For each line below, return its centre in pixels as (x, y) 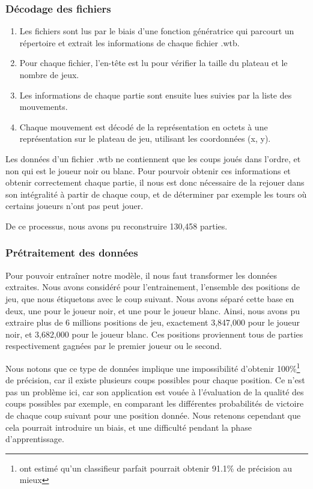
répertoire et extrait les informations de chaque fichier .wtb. (129, 42)
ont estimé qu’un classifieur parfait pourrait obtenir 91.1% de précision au (156, 468)
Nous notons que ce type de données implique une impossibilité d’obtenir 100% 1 (153, 367)
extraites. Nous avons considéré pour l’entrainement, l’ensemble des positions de (153, 287)
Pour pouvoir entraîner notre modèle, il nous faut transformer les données (141, 275)
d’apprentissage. (35, 439)
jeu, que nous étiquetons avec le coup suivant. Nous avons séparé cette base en (150, 298)
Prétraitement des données (72, 253)
